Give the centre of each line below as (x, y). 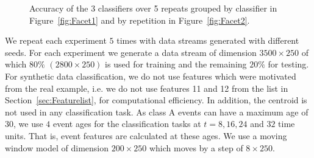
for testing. (288, 64)
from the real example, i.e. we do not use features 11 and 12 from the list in (147, 88)
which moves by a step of (196, 147)
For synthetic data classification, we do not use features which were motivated (151, 76)
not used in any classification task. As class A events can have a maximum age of (157, 112)
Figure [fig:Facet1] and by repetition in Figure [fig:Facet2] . (140, 20)
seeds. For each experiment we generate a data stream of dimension (131, 52)
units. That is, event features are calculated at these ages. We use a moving (146, 135)
